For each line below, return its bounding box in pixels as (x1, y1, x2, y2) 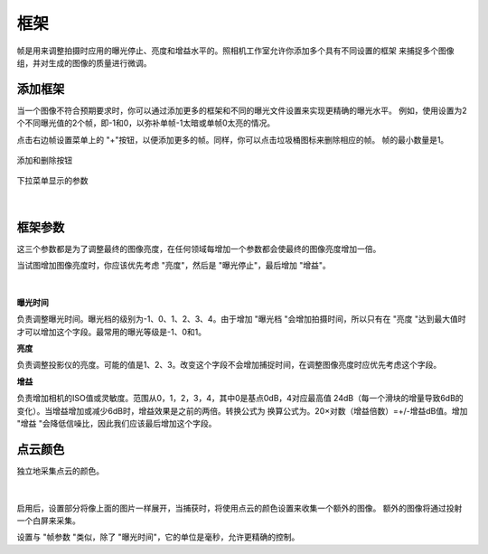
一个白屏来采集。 (16, 515, 80, 526)
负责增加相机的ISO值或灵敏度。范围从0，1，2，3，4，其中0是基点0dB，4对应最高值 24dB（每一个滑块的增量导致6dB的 (16, 393, 465, 404)
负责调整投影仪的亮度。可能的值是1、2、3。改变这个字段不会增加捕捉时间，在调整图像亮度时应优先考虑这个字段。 (16, 360, 442, 371)
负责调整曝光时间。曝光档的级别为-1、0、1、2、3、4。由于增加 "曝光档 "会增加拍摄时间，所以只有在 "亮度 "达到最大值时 (16, 314, 466, 324)
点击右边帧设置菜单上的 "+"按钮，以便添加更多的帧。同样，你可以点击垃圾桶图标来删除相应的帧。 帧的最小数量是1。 (16, 134, 449, 145)
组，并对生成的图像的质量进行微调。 (16, 57, 152, 68)
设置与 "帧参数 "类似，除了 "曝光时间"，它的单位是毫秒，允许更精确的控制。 (16, 531, 300, 542)
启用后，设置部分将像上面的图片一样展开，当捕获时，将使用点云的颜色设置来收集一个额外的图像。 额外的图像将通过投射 (16, 502, 463, 513)
